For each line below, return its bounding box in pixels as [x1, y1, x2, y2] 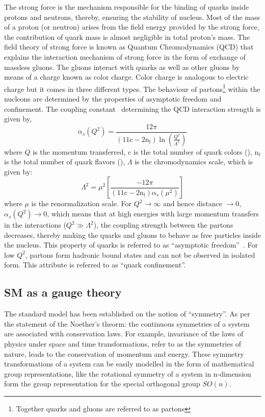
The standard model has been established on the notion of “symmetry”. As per [4, 308, 250, 319]
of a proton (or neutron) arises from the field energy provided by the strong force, [4, 21, 259, 32]
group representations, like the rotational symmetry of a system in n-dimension [4, 368, 251, 379]
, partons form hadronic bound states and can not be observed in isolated [25, 249, 255, 260]
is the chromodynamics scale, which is [135, 156, 253, 167]
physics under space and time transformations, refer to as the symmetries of [4, 338, 242, 349]
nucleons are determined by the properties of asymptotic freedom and [4, 93, 222, 104]
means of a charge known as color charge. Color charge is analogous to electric [4, 71, 249, 82]
